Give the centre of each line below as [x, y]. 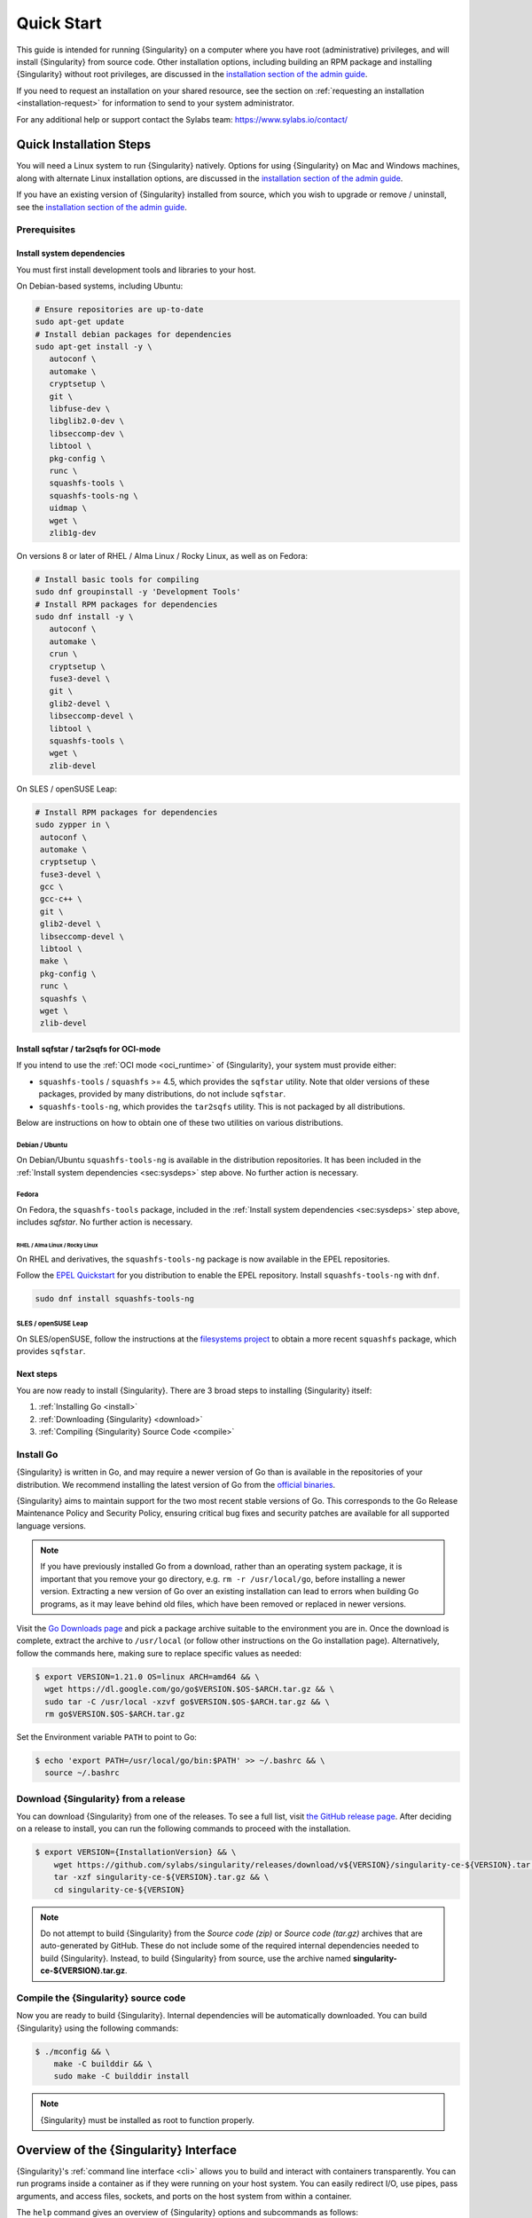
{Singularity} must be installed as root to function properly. [147, 2120]
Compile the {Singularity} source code [101, 1998]
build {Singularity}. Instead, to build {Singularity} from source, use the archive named [196, 1958]
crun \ [63, 654]
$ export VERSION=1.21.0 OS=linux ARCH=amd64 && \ [148, 1676]
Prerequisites [46, 230]
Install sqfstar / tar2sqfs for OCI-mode [89, 1049]
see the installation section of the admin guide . [102, 207]
